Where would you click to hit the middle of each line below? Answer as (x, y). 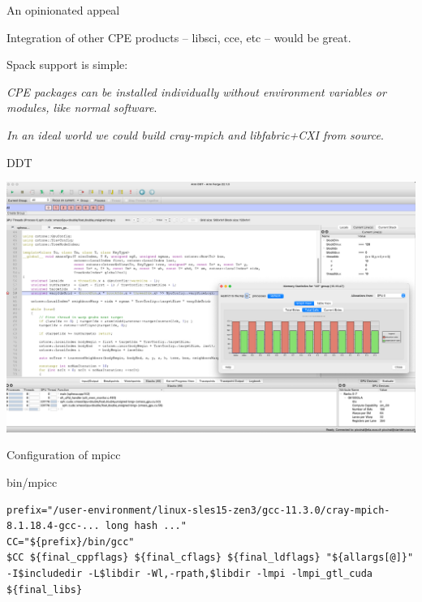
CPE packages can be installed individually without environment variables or (196, 91)
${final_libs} (45, 589)
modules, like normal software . (82, 107)
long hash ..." (146, 526)
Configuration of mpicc (64, 455)
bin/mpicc (32, 482)
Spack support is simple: (67, 64)
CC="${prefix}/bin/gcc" (71, 542)
